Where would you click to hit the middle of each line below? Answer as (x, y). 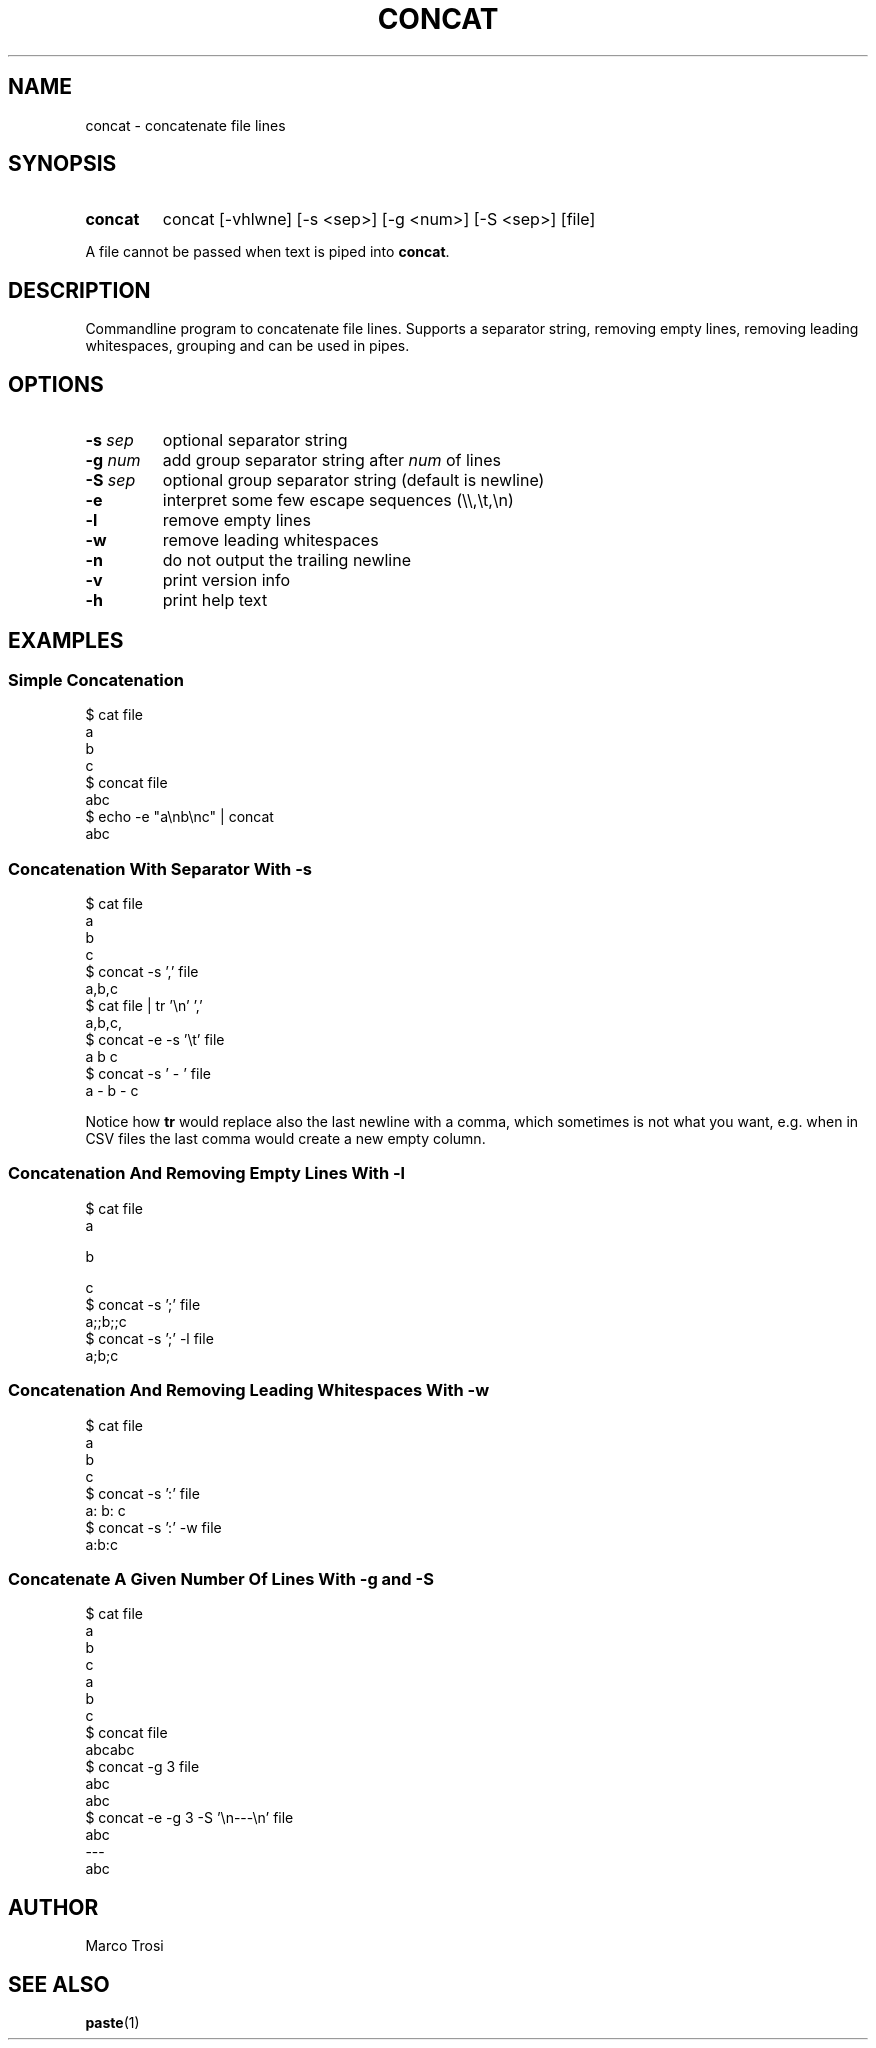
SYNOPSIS (62, 164)
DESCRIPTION (79, 290)
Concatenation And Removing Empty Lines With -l (207, 1173)
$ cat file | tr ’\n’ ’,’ (144, 1006)
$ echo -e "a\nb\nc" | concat (179, 817)
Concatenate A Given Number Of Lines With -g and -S (221, 1578)
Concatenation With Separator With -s (160, 868)
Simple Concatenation (96, 679)
